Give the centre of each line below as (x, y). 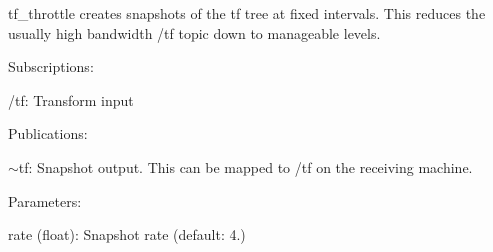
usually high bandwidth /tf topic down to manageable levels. (194, 32)
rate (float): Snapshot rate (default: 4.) (127, 234)
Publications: (48, 133)
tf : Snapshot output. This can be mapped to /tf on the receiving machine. (245, 166)
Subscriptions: (51, 66)
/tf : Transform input (71, 99)
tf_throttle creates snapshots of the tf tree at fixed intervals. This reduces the (247, 13)
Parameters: (45, 200)
